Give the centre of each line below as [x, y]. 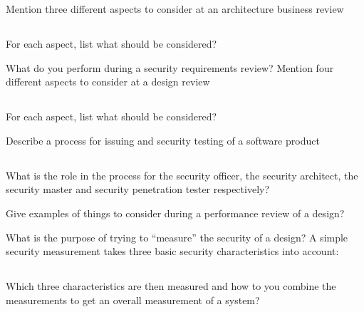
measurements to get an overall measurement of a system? [133, 300]
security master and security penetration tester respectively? [138, 189]
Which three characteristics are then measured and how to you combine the [171, 286]
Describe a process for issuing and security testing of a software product [163, 140]
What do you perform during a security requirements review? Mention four [170, 67]
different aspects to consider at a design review [108, 82]
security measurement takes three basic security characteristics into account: [172, 251]
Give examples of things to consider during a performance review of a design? [175, 213]
